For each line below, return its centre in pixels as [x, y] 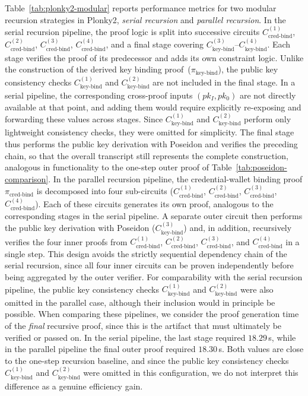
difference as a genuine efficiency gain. [74, 386]
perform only [268, 118]
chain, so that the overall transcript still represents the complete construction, [147, 155]
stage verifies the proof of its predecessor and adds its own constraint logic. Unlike [154, 57]
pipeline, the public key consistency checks [82, 289]
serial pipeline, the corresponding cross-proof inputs [99, 95]
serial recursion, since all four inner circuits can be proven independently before [149, 265]
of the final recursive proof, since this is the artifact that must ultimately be [143, 326]
